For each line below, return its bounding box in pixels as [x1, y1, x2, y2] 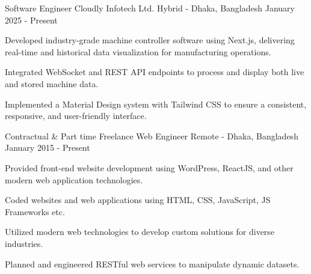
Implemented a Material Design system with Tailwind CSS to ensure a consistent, [5, 97, 307, 110]
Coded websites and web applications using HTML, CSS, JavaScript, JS [5, 193, 271, 206]
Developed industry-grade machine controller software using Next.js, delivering [5, 34, 295, 46]
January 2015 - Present [5, 141, 90, 154]
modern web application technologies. [5, 173, 143, 186]
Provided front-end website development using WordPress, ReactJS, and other [5, 161, 294, 174]
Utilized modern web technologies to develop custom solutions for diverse [5, 225, 275, 238]
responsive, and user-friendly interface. [5, 109, 147, 122]
